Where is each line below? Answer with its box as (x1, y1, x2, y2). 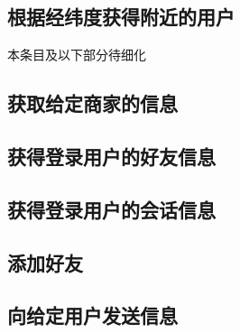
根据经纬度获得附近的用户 (7, 3, 235, 31)
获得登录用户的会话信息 (7, 195, 216, 223)
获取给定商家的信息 (7, 89, 178, 117)
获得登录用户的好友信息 (7, 142, 216, 170)
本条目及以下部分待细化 (7, 45, 146, 64)
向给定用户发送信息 (7, 301, 178, 329)
